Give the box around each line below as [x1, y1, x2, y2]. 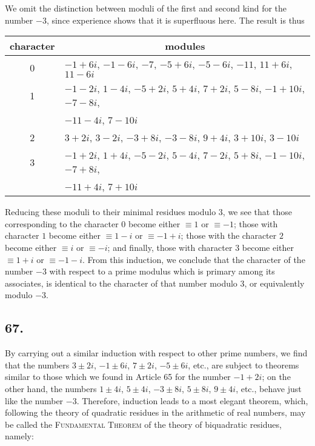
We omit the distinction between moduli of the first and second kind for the [5, 2, 287, 14]
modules [165, 39, 205, 53]
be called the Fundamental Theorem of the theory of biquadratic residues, [5, 418, 282, 430]
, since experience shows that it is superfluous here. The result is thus [46, 13, 305, 26]
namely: [5, 430, 34, 442]
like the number [5, 394, 64, 407]
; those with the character [181, 229, 277, 242]
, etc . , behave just [236, 382, 302, 394]
